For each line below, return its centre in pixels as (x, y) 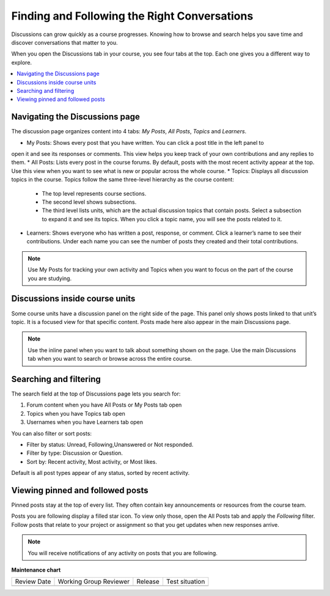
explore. (22, 62)
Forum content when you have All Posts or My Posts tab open (104, 405)
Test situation (185, 582)
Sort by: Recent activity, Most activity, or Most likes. (92, 462)
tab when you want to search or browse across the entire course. (110, 359)
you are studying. (50, 278)
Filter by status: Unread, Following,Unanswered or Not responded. (110, 444)
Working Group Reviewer (94, 582)
